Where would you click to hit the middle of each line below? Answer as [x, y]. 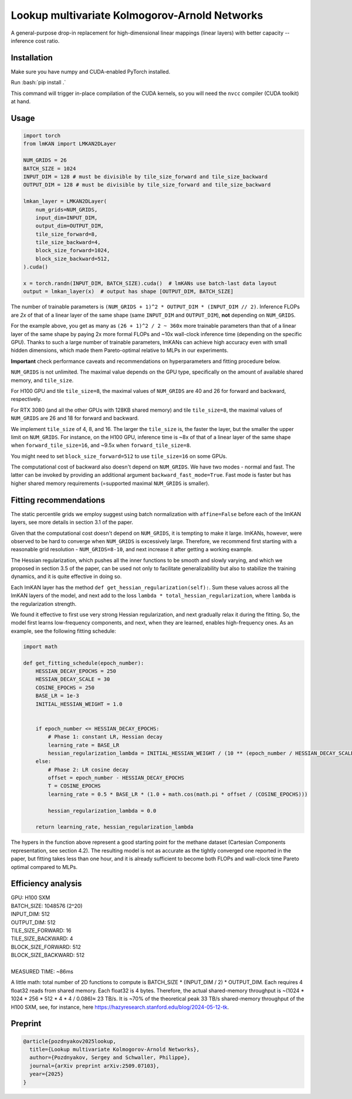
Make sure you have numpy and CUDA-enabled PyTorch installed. [91, 72]
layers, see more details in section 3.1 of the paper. [72, 523]
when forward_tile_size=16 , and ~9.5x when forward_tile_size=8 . [101, 445]
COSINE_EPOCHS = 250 [65, 687]
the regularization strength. [44, 603]
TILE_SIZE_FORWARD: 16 [41, 931]
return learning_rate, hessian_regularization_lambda [114, 827]
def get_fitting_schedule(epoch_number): [84, 663]
